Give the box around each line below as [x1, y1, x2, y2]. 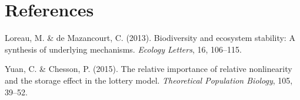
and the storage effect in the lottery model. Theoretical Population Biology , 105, [5, 74, 293, 86]
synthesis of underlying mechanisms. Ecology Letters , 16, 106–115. [5, 43, 242, 55]
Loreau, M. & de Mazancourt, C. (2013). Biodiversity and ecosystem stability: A [5, 32, 295, 44]
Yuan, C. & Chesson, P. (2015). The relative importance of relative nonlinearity [5, 63, 292, 75]
